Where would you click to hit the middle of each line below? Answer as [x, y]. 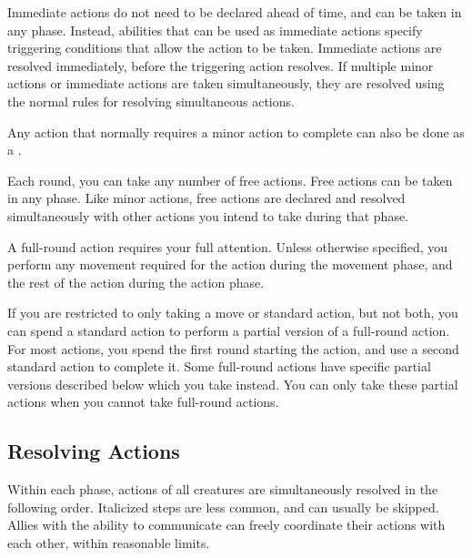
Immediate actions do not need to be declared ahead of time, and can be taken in [235, 12]
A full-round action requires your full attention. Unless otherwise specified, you [228, 246]
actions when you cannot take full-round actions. [143, 402]
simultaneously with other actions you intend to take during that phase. [208, 215]
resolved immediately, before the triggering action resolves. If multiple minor [221, 65]
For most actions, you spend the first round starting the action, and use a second [233, 348]
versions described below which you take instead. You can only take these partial [233, 384]
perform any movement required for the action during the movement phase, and [230, 264]
